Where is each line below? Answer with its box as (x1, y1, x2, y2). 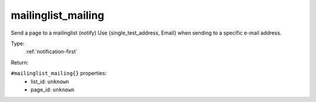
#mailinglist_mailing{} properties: (11, 70, 107, 77)
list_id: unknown (30, 78, 70, 85)
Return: (11, 59, 29, 66)
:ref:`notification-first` (25, 48, 78, 55)
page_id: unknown (30, 86, 75, 93)
